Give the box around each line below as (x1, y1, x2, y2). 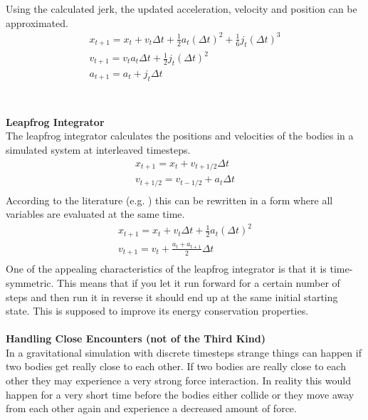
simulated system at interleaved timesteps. (6, 142, 191, 157)
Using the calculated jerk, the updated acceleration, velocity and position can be (6, 1, 357, 16)
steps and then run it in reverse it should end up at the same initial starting (6, 289, 338, 304)
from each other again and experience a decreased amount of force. (6, 401, 297, 416)
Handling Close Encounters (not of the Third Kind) (6, 331, 266, 346)
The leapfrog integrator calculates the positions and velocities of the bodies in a (6, 128, 354, 143)
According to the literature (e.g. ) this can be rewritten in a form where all (6, 192, 333, 207)
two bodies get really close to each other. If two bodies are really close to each (6, 359, 346, 374)
